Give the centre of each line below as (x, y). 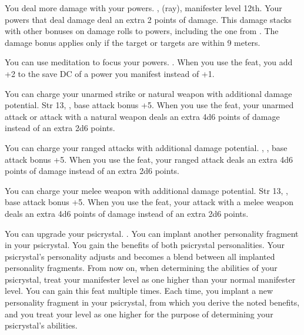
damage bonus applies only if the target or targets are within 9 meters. (133, 42)
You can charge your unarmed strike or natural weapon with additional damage (148, 93)
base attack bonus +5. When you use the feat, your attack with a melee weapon (149, 202)
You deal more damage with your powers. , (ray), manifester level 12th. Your (143, 8)
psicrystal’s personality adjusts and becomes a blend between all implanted (140, 256)
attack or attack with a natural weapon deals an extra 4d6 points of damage (142, 116)
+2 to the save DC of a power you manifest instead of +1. (110, 73)
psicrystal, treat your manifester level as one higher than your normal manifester (150, 279)
